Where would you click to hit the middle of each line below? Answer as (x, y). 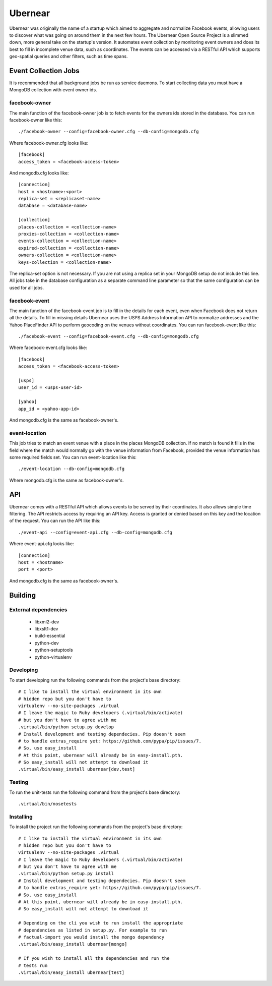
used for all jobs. (27, 287)
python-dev (47, 643)
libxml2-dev (47, 622)
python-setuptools (54, 650)
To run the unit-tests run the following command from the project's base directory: (95, 792)
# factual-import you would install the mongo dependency (91, 937)
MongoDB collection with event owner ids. (53, 90)
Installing (21, 817)
